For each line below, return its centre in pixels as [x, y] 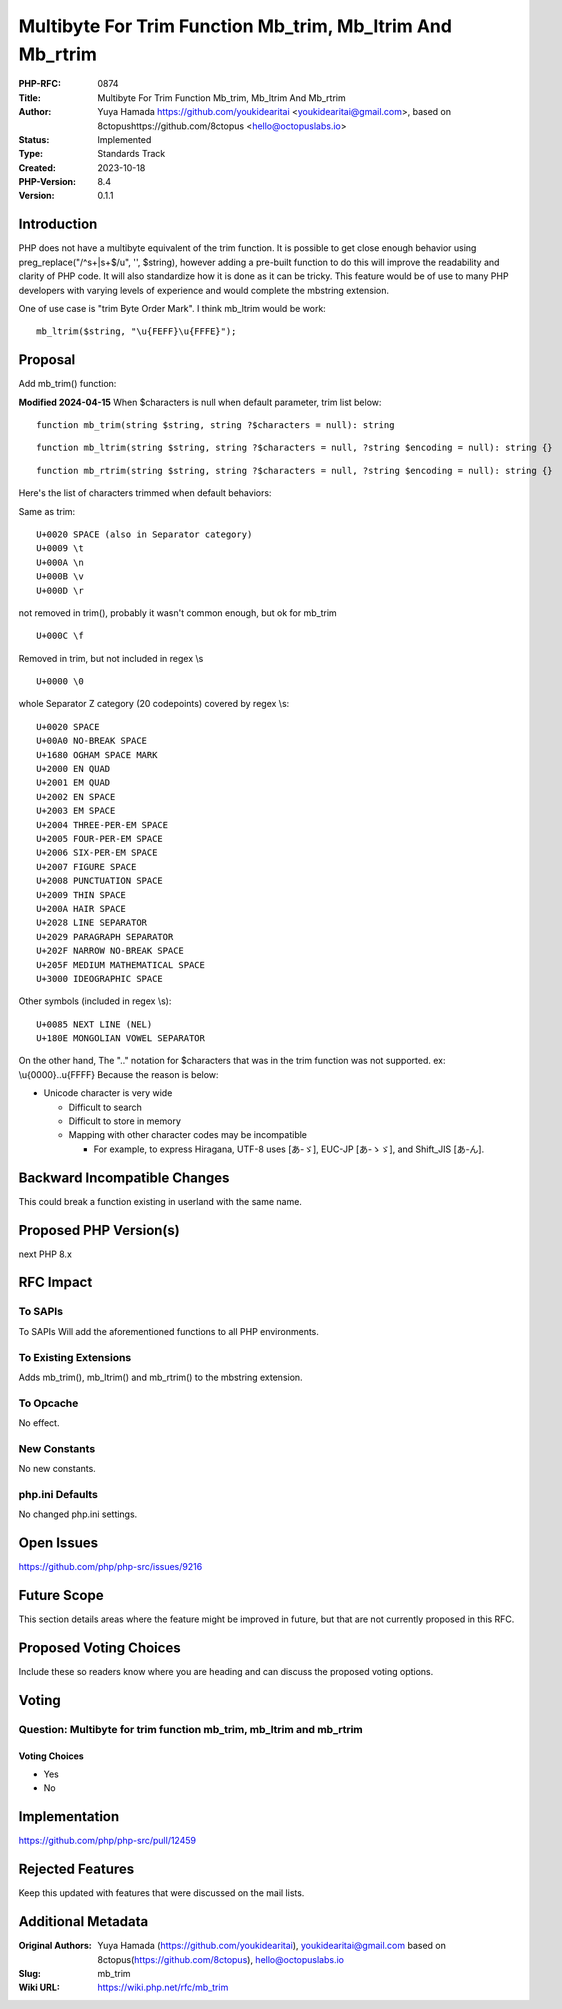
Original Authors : [55, 1946]
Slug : [30, 1973]
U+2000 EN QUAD [73, 769]
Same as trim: [47, 511]
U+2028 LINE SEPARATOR [92, 923]
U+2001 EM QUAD [73, 783]
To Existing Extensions [75, 1357]
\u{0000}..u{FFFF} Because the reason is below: [118, 1074]
